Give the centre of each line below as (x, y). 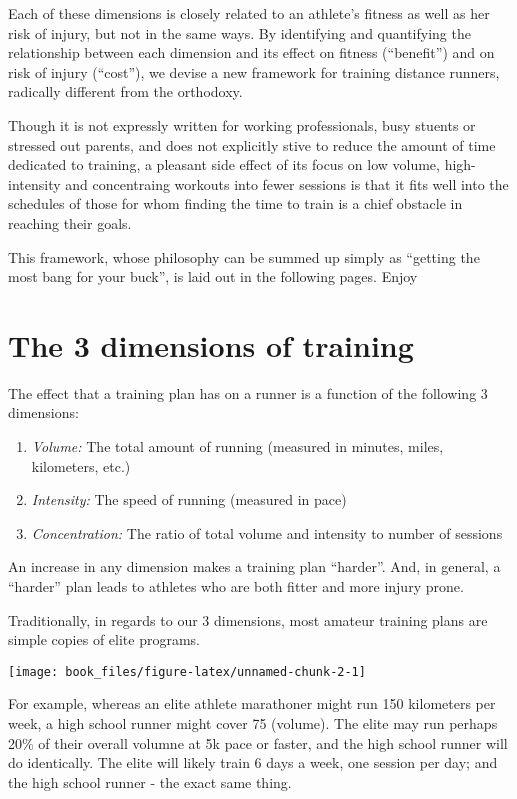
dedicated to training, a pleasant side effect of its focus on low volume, (224, 164)
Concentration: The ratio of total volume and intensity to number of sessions (267, 532)
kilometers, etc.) (81, 465)
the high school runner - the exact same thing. (150, 781)
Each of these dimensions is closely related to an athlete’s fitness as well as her (249, 13)
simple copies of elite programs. (104, 639)
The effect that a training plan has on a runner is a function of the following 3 (248, 392)
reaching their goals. (70, 222)
